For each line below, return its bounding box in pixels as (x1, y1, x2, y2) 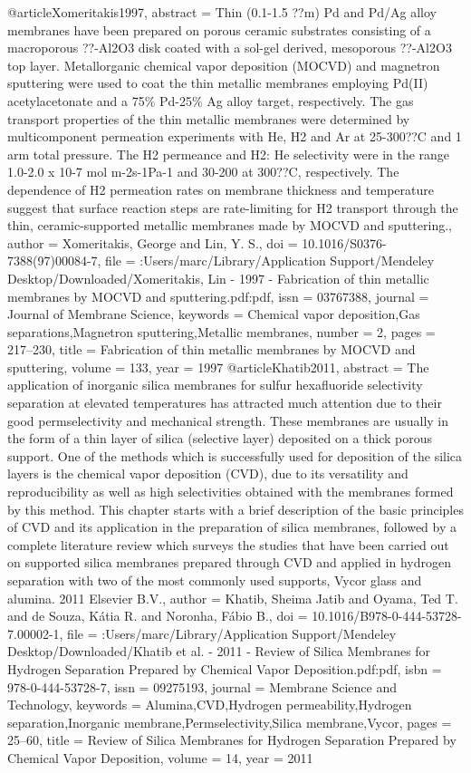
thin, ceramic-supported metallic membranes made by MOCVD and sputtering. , (7, 216, 452, 235)
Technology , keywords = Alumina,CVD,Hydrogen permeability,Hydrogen (7, 695, 412, 714)
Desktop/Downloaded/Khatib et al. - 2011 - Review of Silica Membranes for (7, 642, 431, 661)
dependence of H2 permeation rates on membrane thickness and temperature (7, 179, 434, 198)
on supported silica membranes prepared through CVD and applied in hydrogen (7, 553, 451, 572)
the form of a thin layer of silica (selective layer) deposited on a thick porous (7, 429, 433, 448)
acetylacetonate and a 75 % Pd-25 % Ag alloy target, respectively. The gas (7, 91, 414, 110)
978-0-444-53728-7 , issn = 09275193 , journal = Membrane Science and (7, 677, 397, 696)
